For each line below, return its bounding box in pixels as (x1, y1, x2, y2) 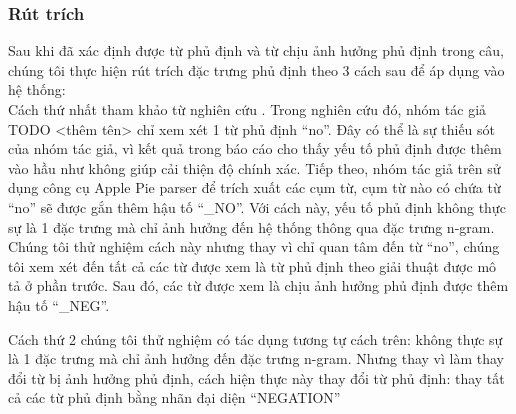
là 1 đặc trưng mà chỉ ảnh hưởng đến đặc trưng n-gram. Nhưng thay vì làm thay (8, 348, 504, 369)
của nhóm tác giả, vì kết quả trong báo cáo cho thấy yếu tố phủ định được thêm (8, 138, 502, 159)
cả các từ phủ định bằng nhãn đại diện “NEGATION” (8, 387, 341, 408)
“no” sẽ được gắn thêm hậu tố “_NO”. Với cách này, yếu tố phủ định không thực (8, 196, 506, 217)
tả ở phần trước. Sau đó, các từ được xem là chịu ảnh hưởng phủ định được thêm (8, 275, 509, 296)
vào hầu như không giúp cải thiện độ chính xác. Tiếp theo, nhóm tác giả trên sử (8, 157, 501, 178)
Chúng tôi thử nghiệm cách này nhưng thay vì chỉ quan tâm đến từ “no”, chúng (8, 236, 500, 257)
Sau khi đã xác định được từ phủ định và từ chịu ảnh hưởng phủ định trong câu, (8, 40, 504, 61)
